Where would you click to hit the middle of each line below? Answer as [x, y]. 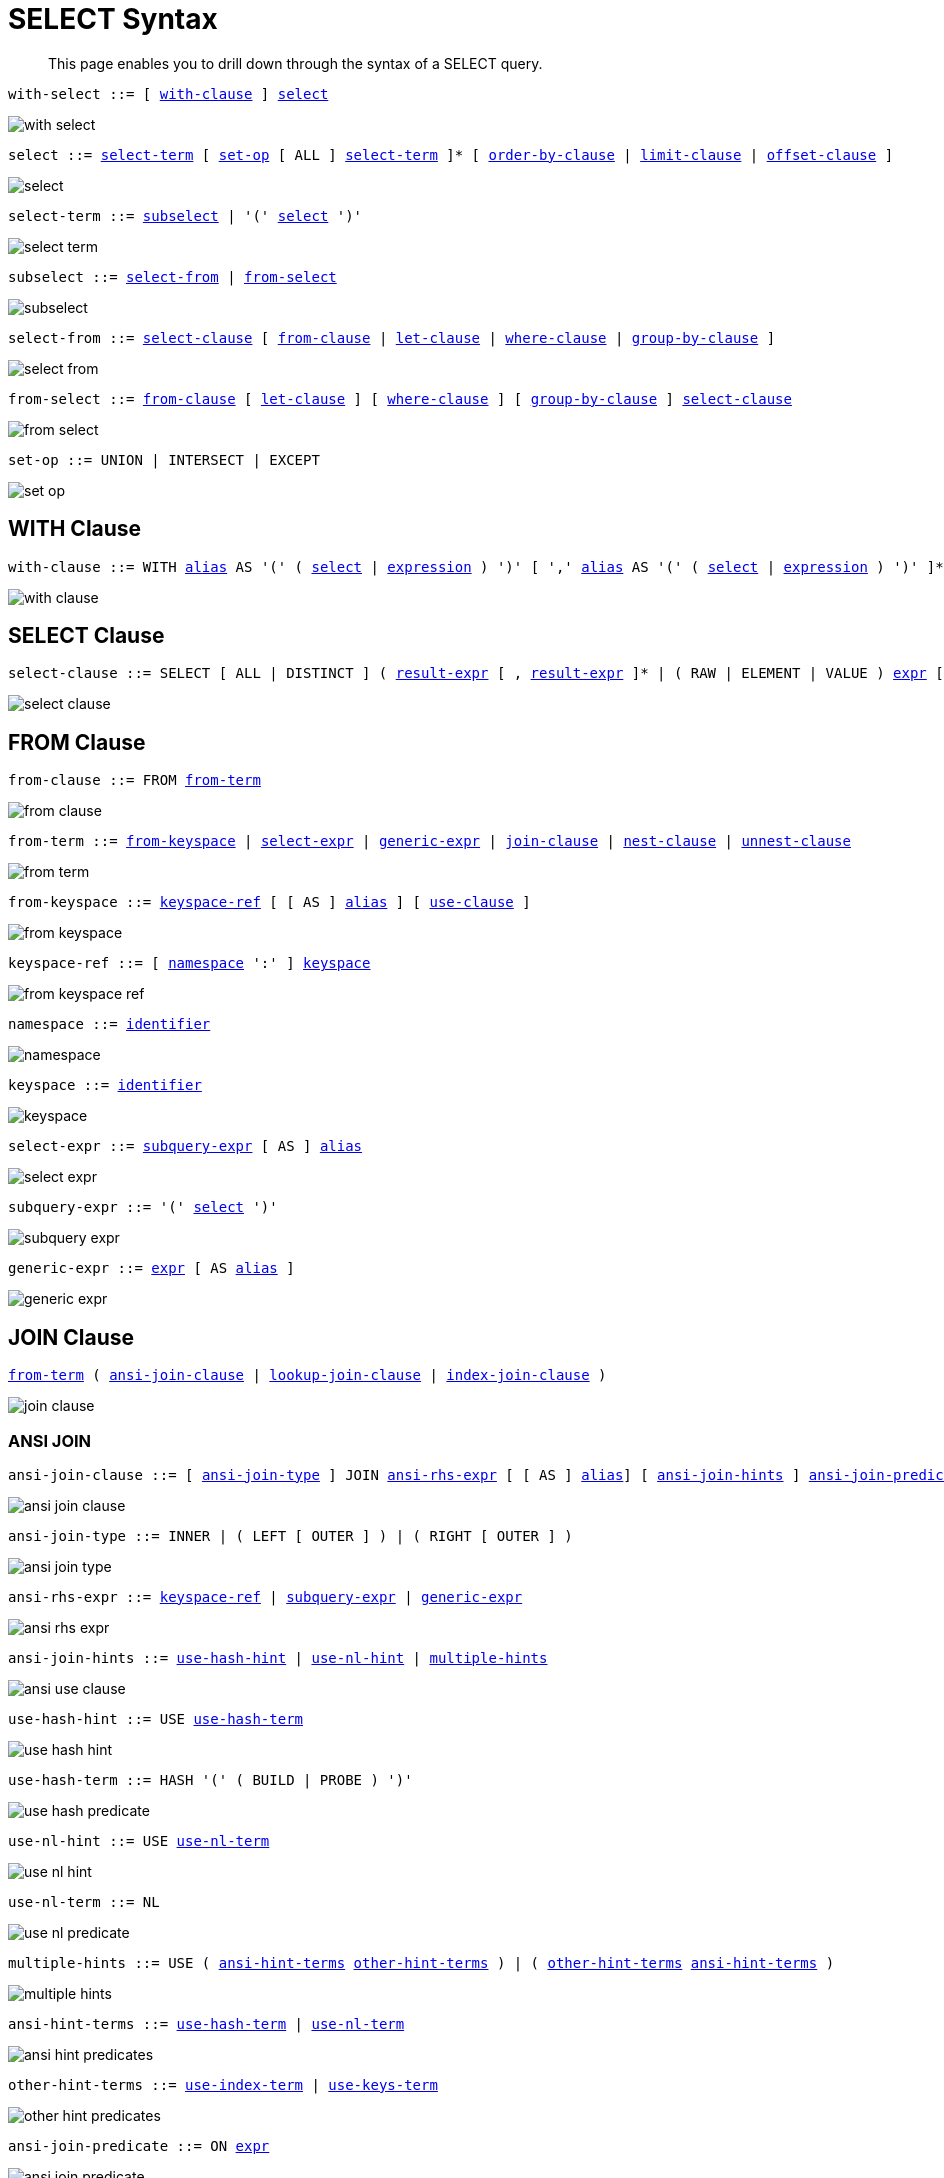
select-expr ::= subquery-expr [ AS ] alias [185, 1146]
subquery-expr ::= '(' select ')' [143, 1207]
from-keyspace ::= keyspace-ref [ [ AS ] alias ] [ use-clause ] [269, 902]
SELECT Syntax [113, 19]
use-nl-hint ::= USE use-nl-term [139, 1840]
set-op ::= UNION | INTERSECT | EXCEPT [164, 459]
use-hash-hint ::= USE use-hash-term [156, 1718]
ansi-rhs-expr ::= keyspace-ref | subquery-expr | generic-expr [265, 1596]
